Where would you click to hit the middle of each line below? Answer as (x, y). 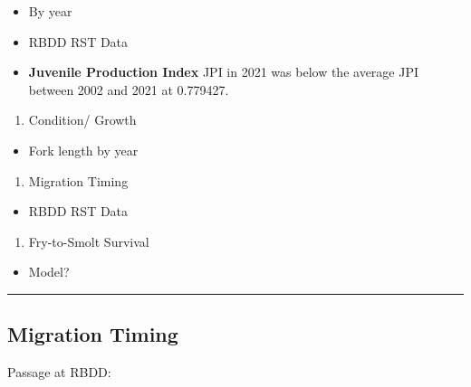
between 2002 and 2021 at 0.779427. (129, 89)
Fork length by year (83, 150)
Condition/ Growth (82, 120)
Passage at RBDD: (59, 372)
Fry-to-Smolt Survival (89, 241)
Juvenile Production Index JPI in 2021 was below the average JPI (223, 72)
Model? (49, 272)
